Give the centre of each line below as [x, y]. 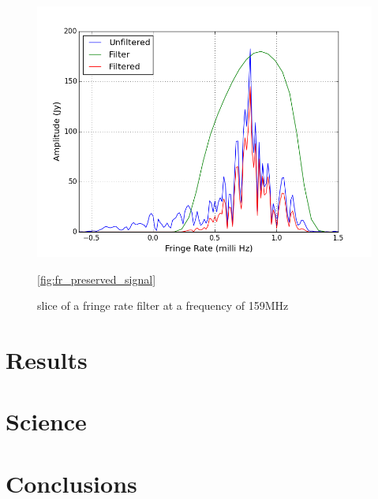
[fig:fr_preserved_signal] [97, 279]
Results [47, 359]
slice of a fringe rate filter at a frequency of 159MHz [163, 305]
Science [46, 421]
